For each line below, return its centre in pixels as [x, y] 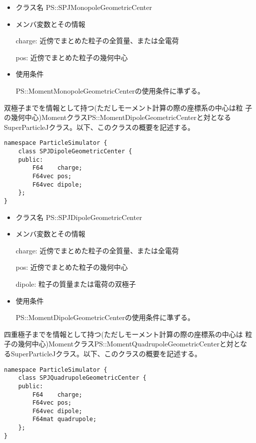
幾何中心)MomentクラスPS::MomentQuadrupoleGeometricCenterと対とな [132, 344]
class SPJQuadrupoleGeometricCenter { [82, 378]
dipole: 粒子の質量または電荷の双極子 [76, 283]
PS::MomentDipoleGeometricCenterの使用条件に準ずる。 [105, 317]
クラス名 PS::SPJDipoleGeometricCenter [79, 217]
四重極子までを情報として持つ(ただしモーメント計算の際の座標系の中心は [124, 334]
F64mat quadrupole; [65, 419]
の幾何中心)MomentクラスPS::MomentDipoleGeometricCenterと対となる [118, 117]
